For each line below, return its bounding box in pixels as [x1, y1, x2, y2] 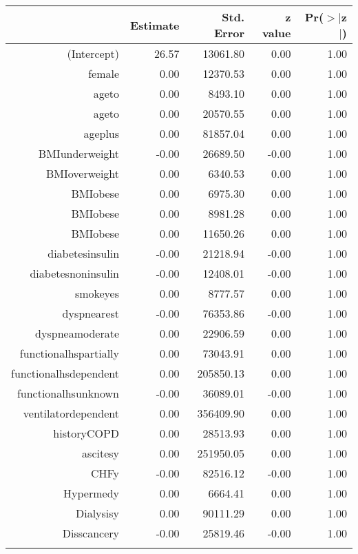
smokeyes [74, 285, 120, 301]
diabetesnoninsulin [30, 265, 120, 281]
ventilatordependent [23, 405, 120, 421]
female [88, 65, 120, 81]
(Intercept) [67, 45, 120, 61]
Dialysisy [75, 505, 120, 521]
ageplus [83, 125, 120, 141]
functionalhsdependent [11, 365, 120, 381]
